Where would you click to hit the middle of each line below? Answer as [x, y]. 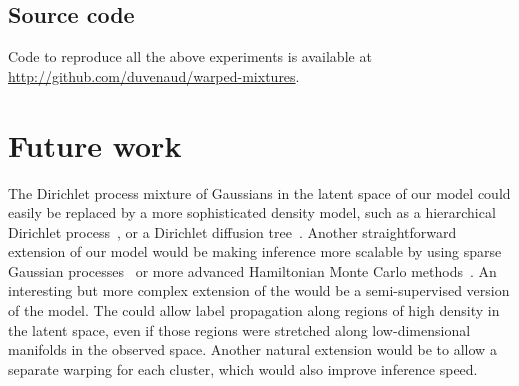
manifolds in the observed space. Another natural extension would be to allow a [252, 349]
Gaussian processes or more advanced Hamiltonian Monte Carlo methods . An [252, 270]
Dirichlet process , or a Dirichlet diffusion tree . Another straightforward [232, 231]
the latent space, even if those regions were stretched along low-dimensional [239, 329]
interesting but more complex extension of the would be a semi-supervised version [259, 290]
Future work [95, 144]
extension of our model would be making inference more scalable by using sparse [255, 251]
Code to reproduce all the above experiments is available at [190, 56]
